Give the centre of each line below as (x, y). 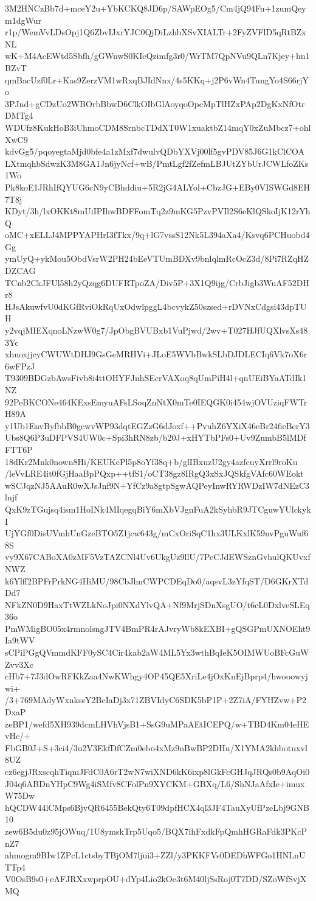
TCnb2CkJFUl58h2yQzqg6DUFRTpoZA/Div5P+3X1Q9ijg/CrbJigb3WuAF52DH (157, 282)
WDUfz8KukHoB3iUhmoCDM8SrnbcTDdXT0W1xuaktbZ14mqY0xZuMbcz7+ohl (158, 127)
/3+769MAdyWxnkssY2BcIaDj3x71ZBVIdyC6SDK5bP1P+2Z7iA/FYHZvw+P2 (156, 700)
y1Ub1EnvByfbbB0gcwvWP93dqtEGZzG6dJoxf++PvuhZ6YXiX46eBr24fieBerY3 (157, 425)
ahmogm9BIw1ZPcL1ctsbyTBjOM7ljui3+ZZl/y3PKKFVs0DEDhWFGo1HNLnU (155, 855)
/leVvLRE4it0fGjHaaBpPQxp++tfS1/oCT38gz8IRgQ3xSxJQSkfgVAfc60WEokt (154, 473)
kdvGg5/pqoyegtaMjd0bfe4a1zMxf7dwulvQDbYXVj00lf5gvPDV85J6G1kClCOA (155, 151)
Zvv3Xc (19, 664)
